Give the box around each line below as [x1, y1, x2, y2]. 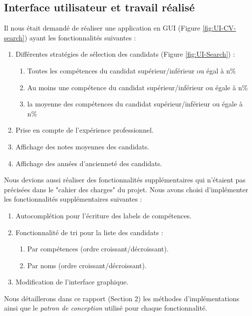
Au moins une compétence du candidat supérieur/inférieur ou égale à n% [27, 82, 248, 92]
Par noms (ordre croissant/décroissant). [27, 260, 147, 270]
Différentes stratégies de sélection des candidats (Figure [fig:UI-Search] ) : [15, 49, 235, 59]
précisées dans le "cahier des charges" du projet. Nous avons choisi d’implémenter [4, 184, 249, 194]
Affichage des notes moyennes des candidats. [15, 141, 150, 151]
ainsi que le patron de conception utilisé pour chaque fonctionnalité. [4, 303, 207, 313]
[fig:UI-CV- [202, 23, 236, 33]
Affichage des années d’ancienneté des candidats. [15, 158, 162, 168]
